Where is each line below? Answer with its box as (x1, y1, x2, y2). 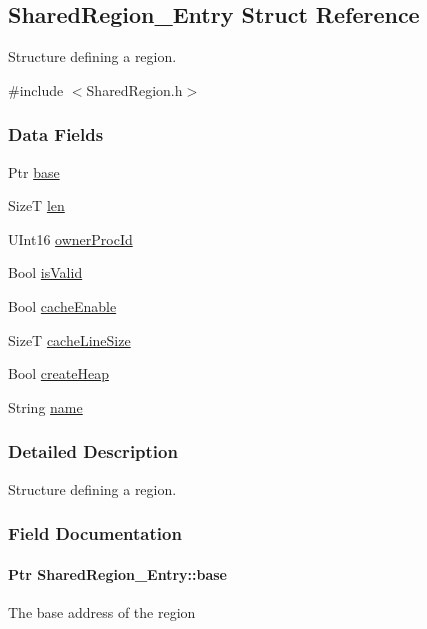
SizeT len (8, 195, 65, 216)
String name (8, 396, 83, 417)
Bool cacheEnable (8, 295, 117, 316)
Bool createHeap (8, 363, 109, 384)
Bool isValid (8, 262, 83, 283)
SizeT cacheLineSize (8, 329, 131, 350)
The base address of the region (8, 601, 196, 622)
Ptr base (8, 161, 60, 182)
